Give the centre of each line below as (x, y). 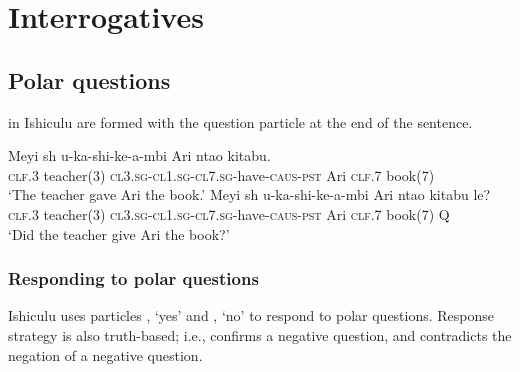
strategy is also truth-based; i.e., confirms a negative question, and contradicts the (260, 334)
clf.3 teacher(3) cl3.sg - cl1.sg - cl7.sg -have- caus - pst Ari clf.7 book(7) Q (229, 213)
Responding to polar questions (133, 278)
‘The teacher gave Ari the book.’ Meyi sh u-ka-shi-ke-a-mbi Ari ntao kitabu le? (249, 194)
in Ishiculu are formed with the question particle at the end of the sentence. (240, 121)
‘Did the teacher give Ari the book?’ (119, 233)
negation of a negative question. (105, 354)
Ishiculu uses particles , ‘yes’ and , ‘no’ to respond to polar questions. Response (251, 315)
